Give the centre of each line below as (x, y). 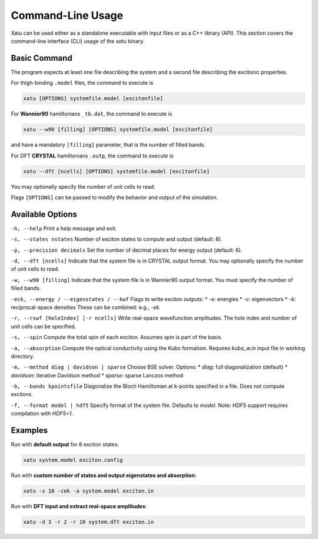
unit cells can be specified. (44, 326)
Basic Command (42, 58)
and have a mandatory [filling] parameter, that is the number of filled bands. (108, 145)
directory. (23, 356)
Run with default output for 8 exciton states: (65, 445)
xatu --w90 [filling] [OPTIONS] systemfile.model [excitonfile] (118, 129)
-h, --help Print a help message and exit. (64, 228)
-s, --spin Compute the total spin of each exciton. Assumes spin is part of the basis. (117, 337)
